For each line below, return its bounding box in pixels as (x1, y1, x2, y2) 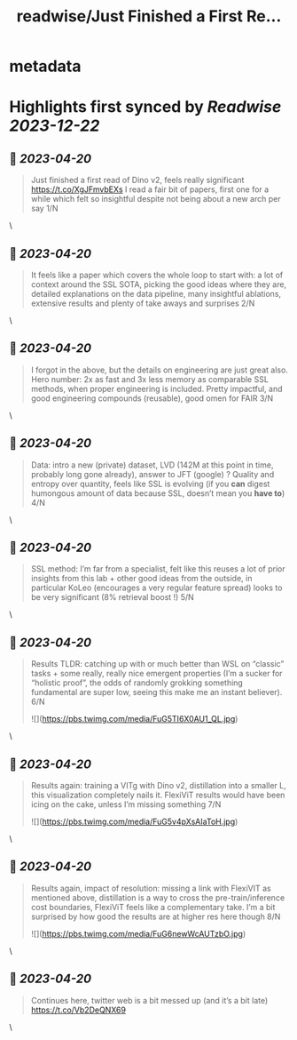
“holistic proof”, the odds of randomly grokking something (30, 677, 244, 688)
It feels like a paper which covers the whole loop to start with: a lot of (30, 269, 284, 280)
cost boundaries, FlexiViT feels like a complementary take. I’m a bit (30, 901, 276, 912)
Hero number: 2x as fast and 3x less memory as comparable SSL (30, 373, 269, 384)
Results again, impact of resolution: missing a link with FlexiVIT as (30, 883, 272, 893)
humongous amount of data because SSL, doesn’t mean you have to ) (30, 487, 285, 499)
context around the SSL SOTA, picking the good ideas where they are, (30, 279, 286, 290)
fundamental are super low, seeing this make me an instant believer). (30, 687, 283, 698)
